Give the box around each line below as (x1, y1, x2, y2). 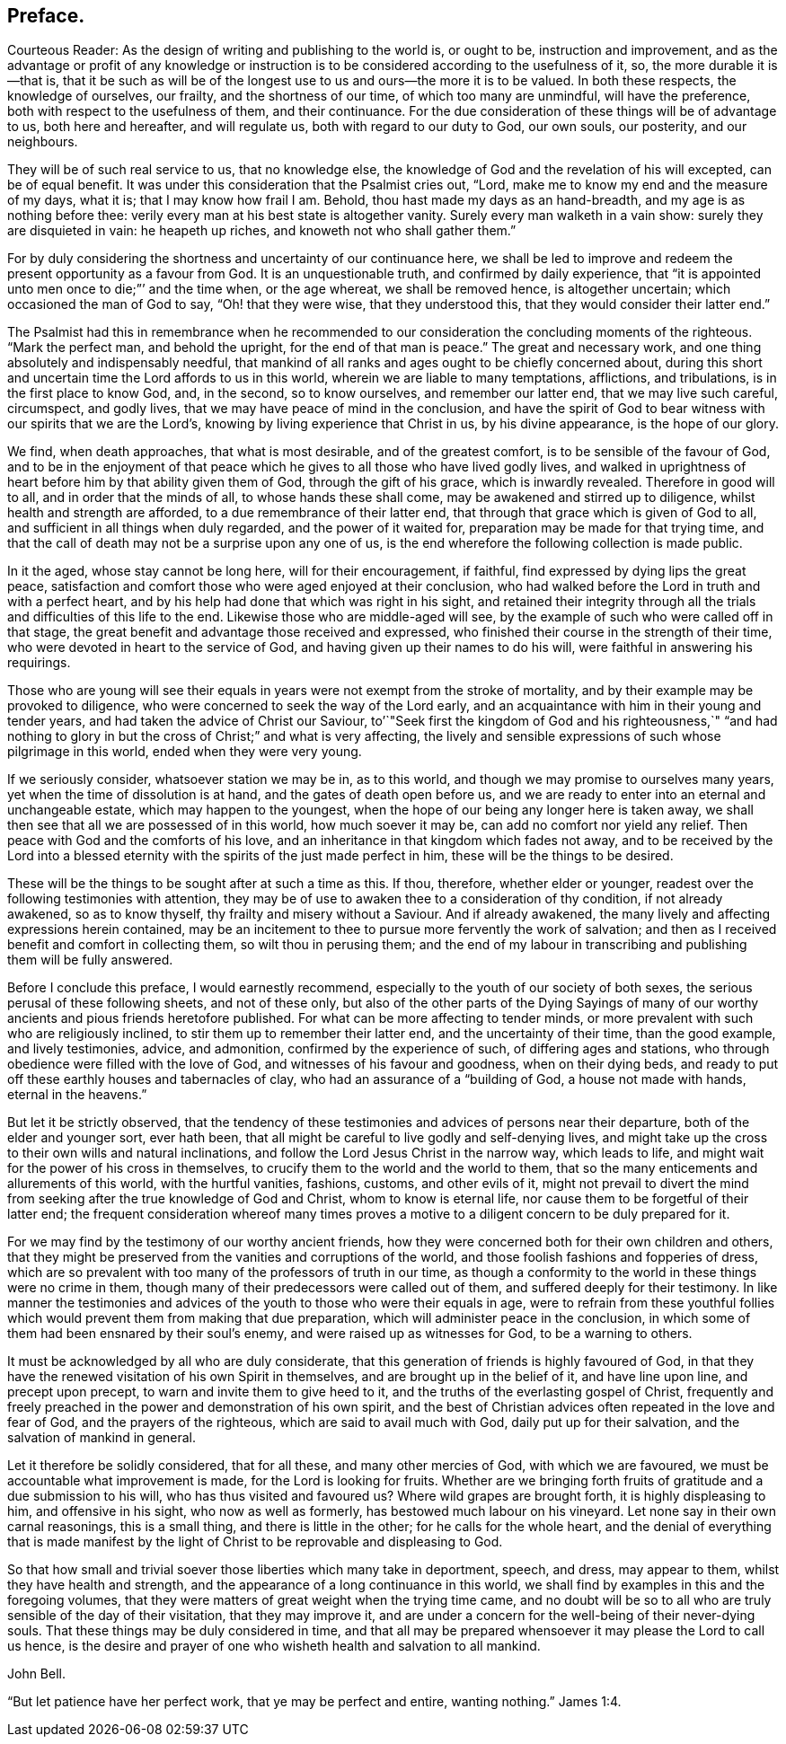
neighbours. (7, 134, 78, 150)
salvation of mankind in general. (7, 1430, 197, 1446)
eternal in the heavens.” (7, 1087, 147, 1103)
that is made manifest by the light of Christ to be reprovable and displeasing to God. (7, 1534, 503, 1550)
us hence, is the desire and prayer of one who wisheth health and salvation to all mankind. (7, 1638, 541, 1654)
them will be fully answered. (7, 952, 173, 968)
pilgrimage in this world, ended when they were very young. (7, 744, 362, 760)
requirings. (7, 655, 71, 671)
